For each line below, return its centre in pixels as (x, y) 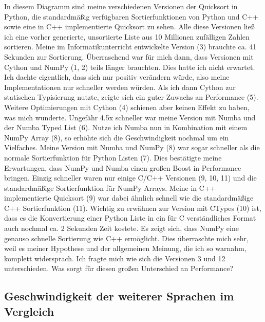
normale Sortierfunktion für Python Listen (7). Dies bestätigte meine (113, 157)
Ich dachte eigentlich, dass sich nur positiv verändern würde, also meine (117, 77)
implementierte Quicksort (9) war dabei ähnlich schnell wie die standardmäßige (129, 198)
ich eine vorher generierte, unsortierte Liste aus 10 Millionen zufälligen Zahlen (127, 36)
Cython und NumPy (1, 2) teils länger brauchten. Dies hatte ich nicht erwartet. (130, 67)
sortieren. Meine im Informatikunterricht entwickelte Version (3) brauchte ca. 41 (130, 47)
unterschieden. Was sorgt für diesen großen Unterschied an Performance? (119, 268)
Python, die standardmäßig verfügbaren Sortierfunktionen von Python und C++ (131, 16)
